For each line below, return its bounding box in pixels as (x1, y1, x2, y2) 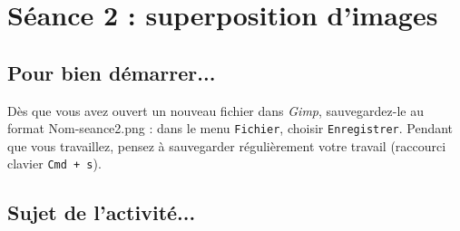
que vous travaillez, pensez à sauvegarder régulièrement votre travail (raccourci (7, 136, 446, 155)
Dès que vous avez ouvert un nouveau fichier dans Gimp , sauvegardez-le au (7, 101, 425, 120)
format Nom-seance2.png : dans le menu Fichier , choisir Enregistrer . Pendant (7, 119, 454, 138)
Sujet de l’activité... (7, 198, 196, 226)
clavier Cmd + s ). (7, 154, 102, 173)
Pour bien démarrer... (7, 58, 216, 86)
